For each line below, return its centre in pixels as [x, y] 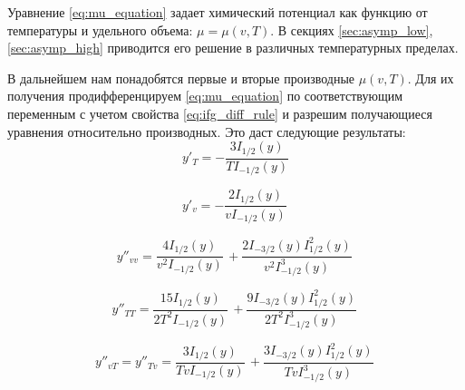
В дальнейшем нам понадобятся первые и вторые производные [181, 78]
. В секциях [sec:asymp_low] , [352, 29]
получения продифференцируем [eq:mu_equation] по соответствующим [205, 96]
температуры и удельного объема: [100, 29]
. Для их [431, 78]
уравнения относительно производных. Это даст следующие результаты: [207, 131]
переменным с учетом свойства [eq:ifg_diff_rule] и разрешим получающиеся [220, 113]
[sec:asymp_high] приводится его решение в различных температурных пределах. [233, 48]
